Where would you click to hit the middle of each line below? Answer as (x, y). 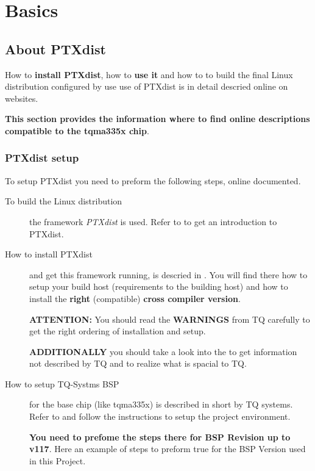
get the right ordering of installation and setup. (118, 331)
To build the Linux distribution (64, 201)
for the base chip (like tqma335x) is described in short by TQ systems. (161, 404)
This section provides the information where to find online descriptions (157, 119)
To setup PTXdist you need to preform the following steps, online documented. (153, 180)
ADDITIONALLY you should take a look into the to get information (163, 351)
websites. (22, 98)
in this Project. (58, 460)
